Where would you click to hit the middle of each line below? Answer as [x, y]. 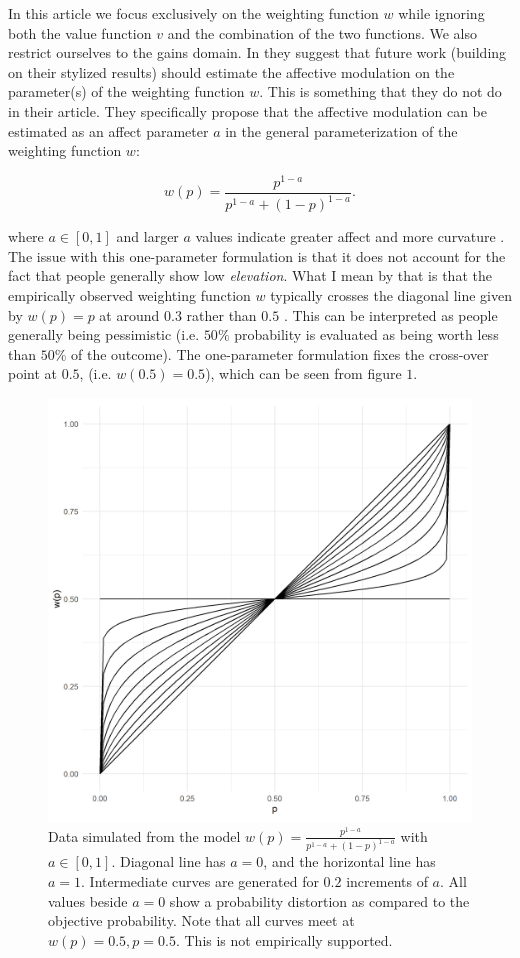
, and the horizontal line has [349, 861]
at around [129, 314]
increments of [387, 881]
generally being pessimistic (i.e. [104, 334]
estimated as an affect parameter [108, 130]
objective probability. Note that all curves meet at [201, 920]
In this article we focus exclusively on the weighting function [193, 13]
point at [33, 373]
